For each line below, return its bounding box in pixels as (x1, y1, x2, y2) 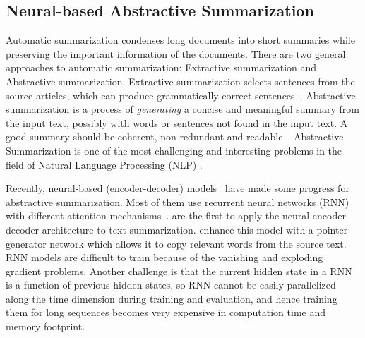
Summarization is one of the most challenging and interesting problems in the (6, 143, 342, 157)
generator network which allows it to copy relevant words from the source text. (6, 236, 347, 251)
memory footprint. (6, 319, 85, 334)
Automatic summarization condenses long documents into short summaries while (6, 32, 355, 47)
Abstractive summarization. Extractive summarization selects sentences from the (6, 73, 355, 88)
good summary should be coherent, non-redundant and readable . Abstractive (6, 129, 344, 144)
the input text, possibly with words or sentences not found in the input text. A (6, 115, 348, 130)
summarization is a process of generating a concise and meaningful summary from (6, 102, 359, 116)
